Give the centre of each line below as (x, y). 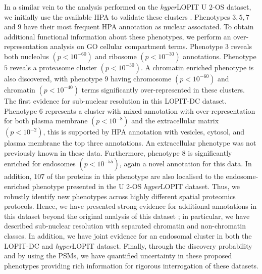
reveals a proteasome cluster (53, 67)
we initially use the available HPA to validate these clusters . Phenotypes (117, 16)
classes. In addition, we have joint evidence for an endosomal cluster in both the (128, 235)
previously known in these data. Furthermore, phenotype (92, 152)
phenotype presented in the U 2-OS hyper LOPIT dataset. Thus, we (136, 186)
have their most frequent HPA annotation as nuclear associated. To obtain (139, 27)
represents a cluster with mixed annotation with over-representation (150, 110)
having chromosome (141, 78)
